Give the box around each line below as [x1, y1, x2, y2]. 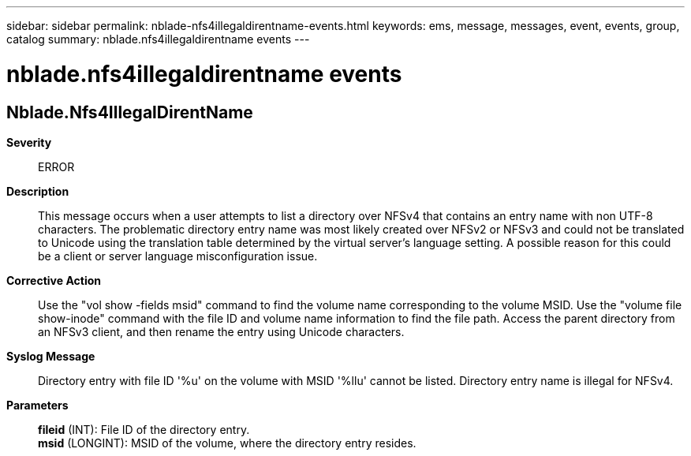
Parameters [6, 398, 69, 412]
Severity [6, 135, 52, 149]
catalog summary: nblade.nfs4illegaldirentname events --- [6, 32, 310, 46]
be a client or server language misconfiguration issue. [38, 249, 318, 263]
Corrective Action [6, 273, 101, 287]
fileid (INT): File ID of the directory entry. [38, 422, 250, 436]
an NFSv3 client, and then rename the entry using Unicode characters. [38, 324, 405, 338]
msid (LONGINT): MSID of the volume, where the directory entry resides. [38, 435, 416, 450]
